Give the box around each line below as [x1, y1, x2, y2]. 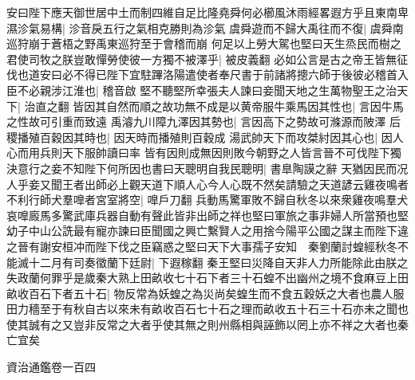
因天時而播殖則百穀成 [113, 128, 226, 145]
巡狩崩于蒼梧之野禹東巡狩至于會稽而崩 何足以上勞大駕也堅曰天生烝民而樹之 [6, 35, 401, 52]
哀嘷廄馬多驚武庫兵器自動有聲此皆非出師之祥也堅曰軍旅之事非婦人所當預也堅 [6, 206, 409, 223]
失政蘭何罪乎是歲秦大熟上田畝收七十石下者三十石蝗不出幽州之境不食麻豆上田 [6, 269, 409, 286]
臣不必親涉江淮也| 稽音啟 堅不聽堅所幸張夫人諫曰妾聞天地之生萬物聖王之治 [6, 81, 397, 98]
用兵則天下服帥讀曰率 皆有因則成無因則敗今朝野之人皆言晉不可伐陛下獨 [28, 144, 401, 161]
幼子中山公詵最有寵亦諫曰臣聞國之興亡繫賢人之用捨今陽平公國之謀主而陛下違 [6, 222, 409, 239]
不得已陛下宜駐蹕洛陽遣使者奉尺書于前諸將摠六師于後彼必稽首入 [73, 66, 409, 83]
